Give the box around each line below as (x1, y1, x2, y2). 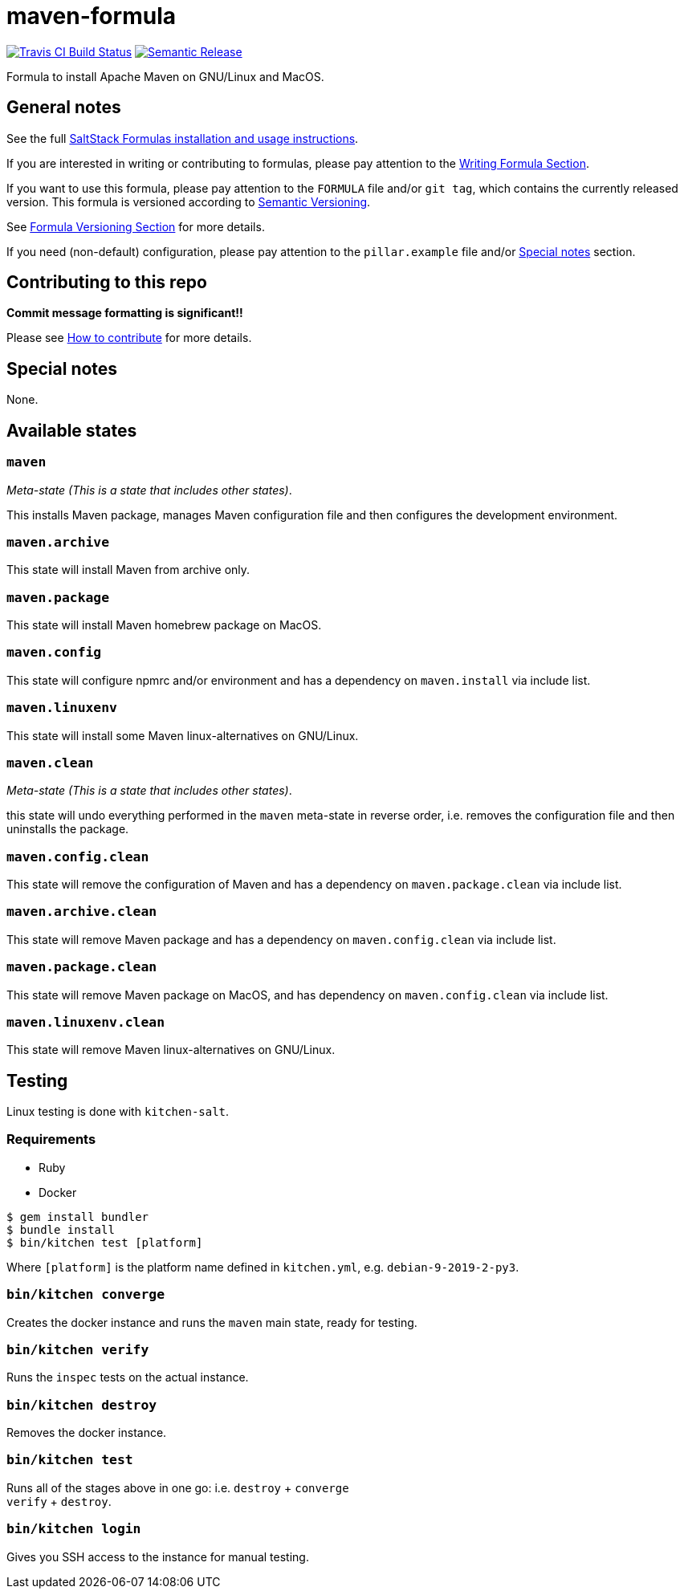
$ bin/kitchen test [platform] (6, 1235, 203, 1249)
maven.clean (6, 755, 94, 771)
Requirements (6, 1131, 96, 1148)
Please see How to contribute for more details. (6, 331, 252, 345)
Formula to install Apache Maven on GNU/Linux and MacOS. (6, 69, 324, 83)
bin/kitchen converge (6, 1287, 165, 1303)
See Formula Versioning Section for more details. (6, 219, 265, 234)
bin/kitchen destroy (6, 1397, 157, 1413)
